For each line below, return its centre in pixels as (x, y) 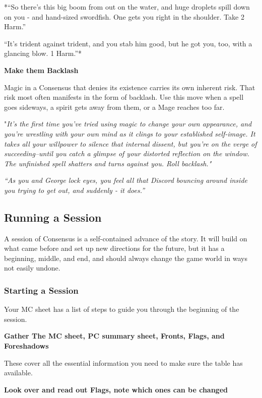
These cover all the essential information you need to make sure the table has (123, 362)
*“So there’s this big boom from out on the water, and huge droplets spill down (127, 7)
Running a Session (53, 217)
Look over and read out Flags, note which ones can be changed (116, 389)
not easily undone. (32, 268)
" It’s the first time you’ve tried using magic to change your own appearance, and (128, 124)
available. (18, 373)
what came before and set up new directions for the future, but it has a (114, 248)
